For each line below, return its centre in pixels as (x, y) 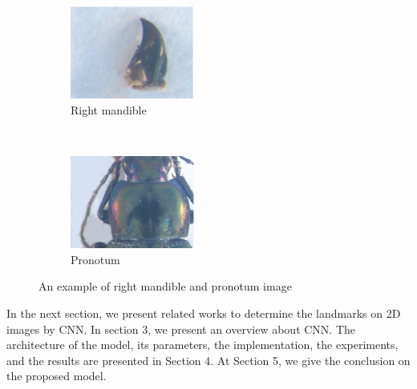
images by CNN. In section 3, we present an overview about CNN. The (181, 329)
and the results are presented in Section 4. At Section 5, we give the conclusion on (208, 360)
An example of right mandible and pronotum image (165, 286)
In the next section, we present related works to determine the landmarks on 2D (204, 313)
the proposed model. (57, 376)
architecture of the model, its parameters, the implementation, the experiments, (202, 345)
